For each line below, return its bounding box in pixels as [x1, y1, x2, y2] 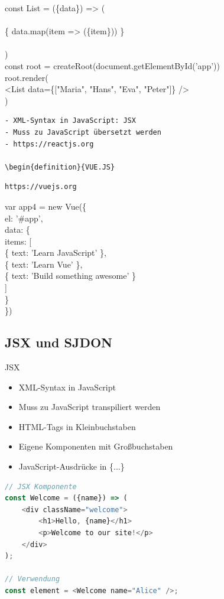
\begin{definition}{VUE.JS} [5, 162, 115, 171]
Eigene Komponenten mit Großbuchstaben [18, 440, 173, 452]
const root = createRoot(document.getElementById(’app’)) [5, 59, 220, 71]
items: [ [5, 235, 32, 247]
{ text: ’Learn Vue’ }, [5, 258, 83, 270]
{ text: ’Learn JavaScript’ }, [5, 246, 106, 259]
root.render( [5, 71, 48, 83]
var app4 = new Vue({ [5, 200, 87, 212]
